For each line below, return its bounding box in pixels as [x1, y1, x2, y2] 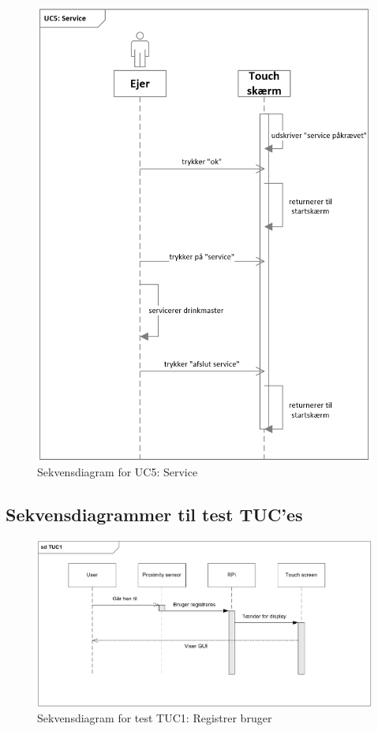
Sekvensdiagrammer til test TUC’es [6, 502, 303, 527]
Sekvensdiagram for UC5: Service [37, 464, 198, 480]
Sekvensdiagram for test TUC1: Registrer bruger [37, 709, 272, 725]
